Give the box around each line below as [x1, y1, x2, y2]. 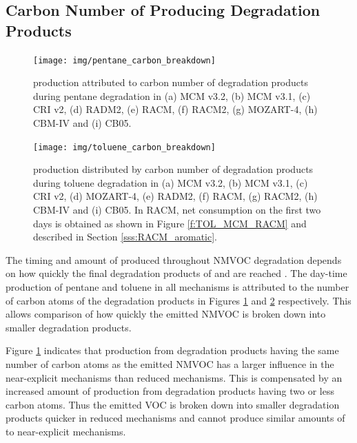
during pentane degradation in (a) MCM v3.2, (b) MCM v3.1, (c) [33, 88, 311, 103]
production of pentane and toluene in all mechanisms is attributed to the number [6, 280, 349, 294]
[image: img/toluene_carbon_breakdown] [33, 142, 216, 152]
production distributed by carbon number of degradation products [33, 162, 314, 176]
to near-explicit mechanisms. [6, 424, 126, 438]
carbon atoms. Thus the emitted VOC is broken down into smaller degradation [6, 397, 340, 411]
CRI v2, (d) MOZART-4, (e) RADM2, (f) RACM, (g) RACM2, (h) [33, 189, 318, 203]
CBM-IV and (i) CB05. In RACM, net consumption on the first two [33, 203, 321, 217]
